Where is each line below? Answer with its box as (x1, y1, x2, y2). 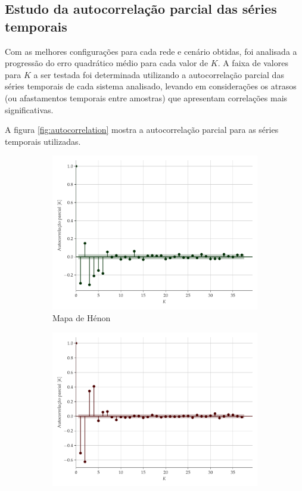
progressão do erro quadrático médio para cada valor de (5, 57, 208, 69)
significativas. (5, 103, 54, 116)
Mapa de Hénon (52, 311, 111, 324)
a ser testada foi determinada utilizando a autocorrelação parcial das (33, 68, 284, 80)
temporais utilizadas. (5, 135, 81, 147)
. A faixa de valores (217, 57, 288, 69)
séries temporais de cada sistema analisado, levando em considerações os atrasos (5, 80, 297, 92)
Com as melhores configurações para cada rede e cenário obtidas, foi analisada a (5, 45, 297, 57)
